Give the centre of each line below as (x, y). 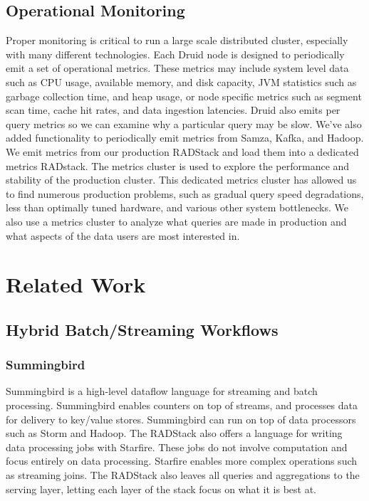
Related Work (76, 284)
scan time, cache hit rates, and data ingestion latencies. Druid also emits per (173, 110)
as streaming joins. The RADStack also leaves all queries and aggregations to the (183, 475)
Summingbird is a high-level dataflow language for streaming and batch (162, 391)
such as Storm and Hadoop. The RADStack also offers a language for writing (174, 433)
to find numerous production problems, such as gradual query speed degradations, (185, 193)
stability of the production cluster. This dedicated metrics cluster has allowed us (181, 180)
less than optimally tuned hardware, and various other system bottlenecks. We (177, 207)
